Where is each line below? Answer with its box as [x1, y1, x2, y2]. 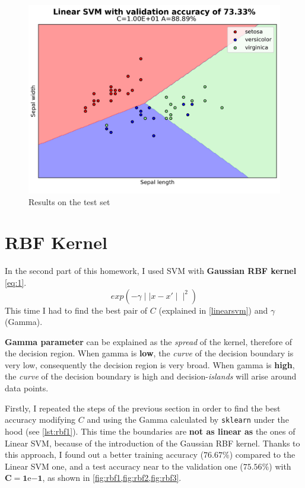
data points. [5, 382, 49, 394]
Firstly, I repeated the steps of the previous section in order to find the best [5, 401, 281, 414]
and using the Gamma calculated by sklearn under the [87, 413, 289, 426]
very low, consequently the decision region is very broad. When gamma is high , [5, 358, 295, 371]
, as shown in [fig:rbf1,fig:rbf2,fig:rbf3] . [42, 471, 182, 484]
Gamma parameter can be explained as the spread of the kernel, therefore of [5, 335, 293, 347]
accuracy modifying [5, 413, 76, 426]
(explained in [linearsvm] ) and [158, 304, 268, 316]
